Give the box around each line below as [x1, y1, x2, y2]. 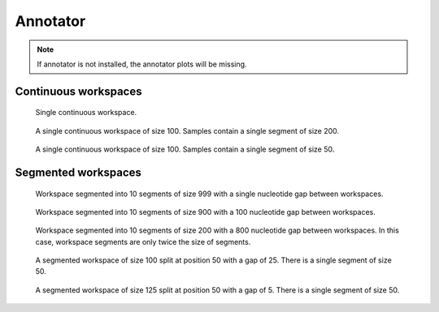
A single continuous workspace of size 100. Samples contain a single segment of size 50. [35, 144, 335, 154]
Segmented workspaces [15, 165, 142, 179]
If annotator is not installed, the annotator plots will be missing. [37, 59, 247, 69]
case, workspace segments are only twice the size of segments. [35, 237, 251, 246]
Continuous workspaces [15, 84, 142, 98]
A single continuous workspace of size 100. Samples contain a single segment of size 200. [35, 126, 340, 135]
